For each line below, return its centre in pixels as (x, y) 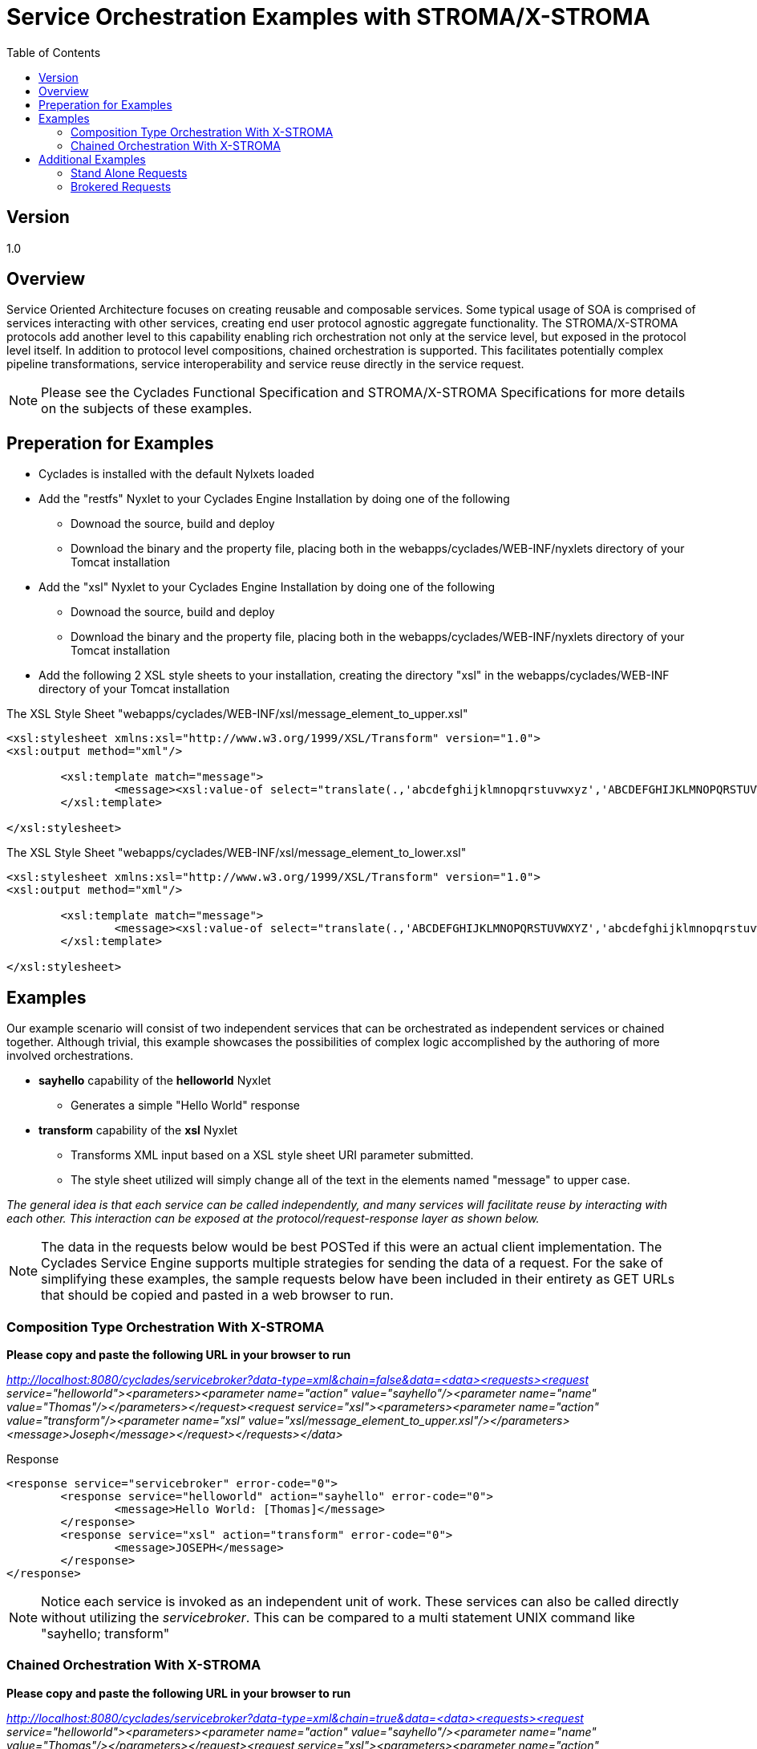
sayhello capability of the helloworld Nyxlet (155, 1081)
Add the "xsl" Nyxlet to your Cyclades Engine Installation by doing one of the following (267, 587)
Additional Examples (92, 159)
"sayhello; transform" (105, 1633)
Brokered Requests (121, 186)
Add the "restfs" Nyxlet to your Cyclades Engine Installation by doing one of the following (274, 499)
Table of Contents (54, 52)
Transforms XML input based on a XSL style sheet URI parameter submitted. (272, 1155)
